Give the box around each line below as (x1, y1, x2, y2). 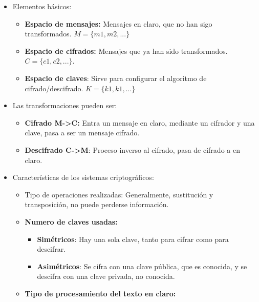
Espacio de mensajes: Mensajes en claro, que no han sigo (25, 18, 212, 29)
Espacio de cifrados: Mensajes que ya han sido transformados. (25, 45, 228, 56)
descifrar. (37, 244, 66, 254)
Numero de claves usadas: (25, 216, 118, 227)
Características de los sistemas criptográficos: (12, 172, 154, 183)
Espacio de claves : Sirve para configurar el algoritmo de (25, 72, 207, 83)
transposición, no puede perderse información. (25, 199, 169, 210)
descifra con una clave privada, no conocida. (37, 271, 175, 281)
